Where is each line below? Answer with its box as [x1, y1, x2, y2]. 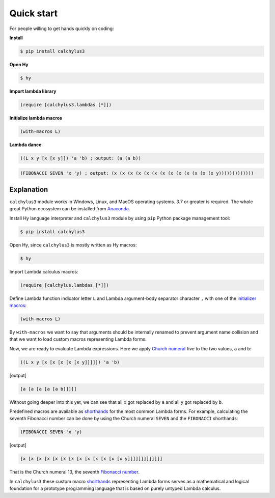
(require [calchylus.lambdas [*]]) [20, 282, 109, 288]
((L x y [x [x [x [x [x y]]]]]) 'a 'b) [20, 359, 120, 365]
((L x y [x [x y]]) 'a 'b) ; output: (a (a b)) [20, 155, 141, 161]
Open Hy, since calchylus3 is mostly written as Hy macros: [9, 242, 137, 248]
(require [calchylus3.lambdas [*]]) [20, 102, 112, 107]
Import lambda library [9, 88, 57, 94]
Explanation [9, 185, 48, 193]
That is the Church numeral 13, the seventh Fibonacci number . [9, 469, 140, 475]
